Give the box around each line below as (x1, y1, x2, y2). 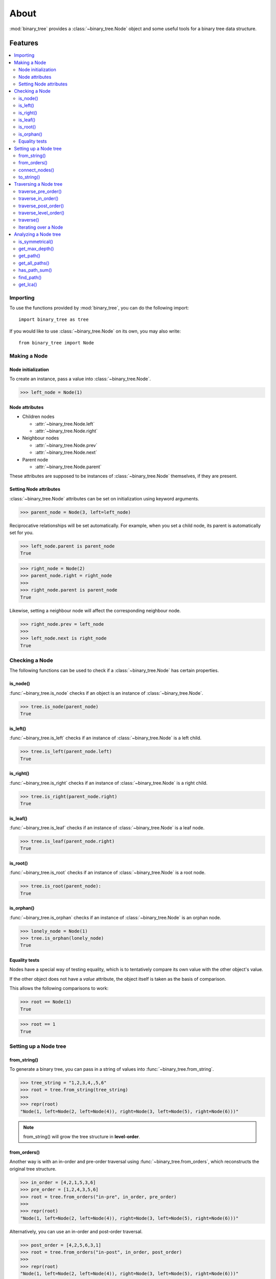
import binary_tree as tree (18, 317, 89, 322)
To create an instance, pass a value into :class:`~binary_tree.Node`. (9, 376, 151, 382)
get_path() (18, 253, 40, 259)
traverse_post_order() (18, 203, 64, 209)
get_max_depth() (18, 246, 54, 252)
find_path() (18, 274, 42, 280)
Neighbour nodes (22, 435, 59, 441)
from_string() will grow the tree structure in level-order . (23, 1133, 141, 1139)
